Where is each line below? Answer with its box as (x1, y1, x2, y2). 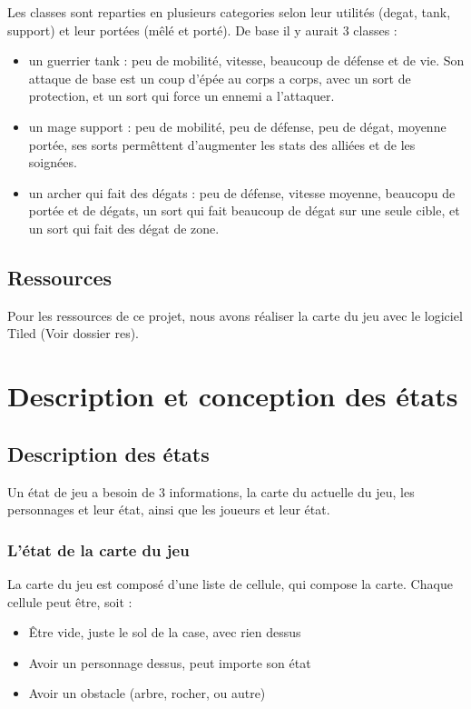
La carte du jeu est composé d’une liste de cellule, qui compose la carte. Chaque (7, 574, 453, 593)
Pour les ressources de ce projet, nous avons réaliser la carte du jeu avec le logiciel (7, 305, 463, 325)
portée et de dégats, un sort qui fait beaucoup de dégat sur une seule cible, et (28, 201, 460, 220)
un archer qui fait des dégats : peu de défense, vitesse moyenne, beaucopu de (28, 183, 456, 202)
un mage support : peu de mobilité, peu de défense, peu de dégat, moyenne (28, 116, 446, 135)
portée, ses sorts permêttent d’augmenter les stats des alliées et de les (28, 135, 416, 154)
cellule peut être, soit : (7, 592, 132, 611)
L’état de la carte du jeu (7, 538, 190, 561)
